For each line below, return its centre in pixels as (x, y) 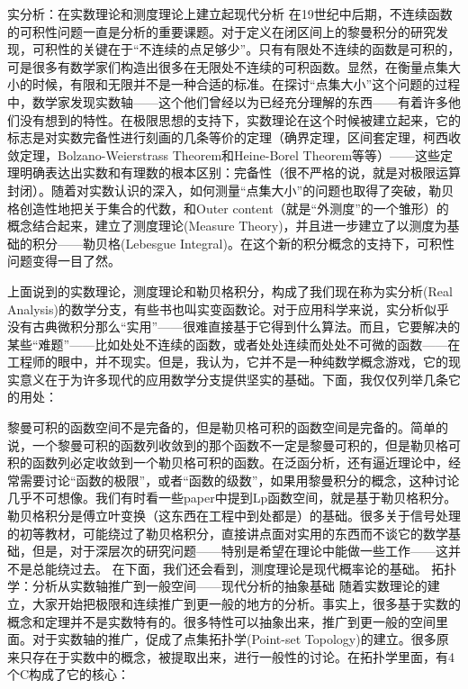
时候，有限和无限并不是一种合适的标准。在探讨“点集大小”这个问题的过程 (246, 84)
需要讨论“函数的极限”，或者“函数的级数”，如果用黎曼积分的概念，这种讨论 (239, 480)
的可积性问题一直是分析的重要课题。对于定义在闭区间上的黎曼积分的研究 (221, 31)
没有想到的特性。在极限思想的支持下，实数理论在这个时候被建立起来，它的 (240, 119)
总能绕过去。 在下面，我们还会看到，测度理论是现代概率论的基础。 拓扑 (244, 568)
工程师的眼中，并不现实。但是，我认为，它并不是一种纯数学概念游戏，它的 (228, 362)
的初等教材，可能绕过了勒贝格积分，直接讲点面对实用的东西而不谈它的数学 (228, 533)
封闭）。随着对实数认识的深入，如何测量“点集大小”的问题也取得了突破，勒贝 (231, 190)
